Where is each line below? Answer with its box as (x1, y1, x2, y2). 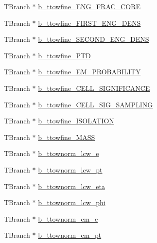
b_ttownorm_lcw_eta (38, 181, 105, 191)
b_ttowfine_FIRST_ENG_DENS (38, 17, 141, 28)
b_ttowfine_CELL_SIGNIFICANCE (38, 83, 150, 93)
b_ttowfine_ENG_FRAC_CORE (38, 1, 140, 11)
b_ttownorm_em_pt (38, 230, 102, 240)
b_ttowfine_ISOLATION (38, 116, 114, 126)
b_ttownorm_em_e (38, 213, 98, 224)
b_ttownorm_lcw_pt (38, 164, 103, 174)
